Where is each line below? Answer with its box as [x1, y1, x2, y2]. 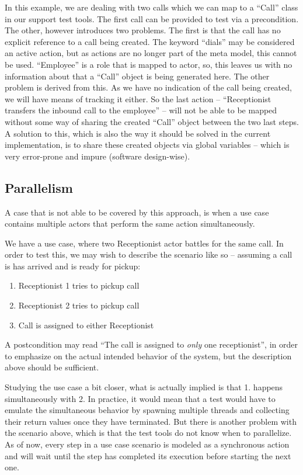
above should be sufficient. [5, 361, 99, 373]
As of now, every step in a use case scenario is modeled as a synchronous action [5, 438, 290, 450]
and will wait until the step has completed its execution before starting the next [5, 449, 291, 462]
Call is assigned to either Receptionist [18, 318, 154, 331]
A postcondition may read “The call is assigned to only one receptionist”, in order [5, 338, 298, 351]
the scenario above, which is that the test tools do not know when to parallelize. [5, 427, 292, 439]
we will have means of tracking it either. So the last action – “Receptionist [5, 92, 271, 105]
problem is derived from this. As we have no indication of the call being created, [5, 81, 292, 93]
